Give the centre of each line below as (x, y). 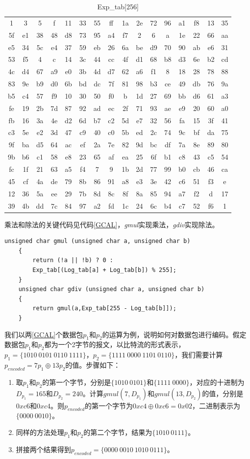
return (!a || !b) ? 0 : (73, 260)
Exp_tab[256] (118, 6)
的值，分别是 (223, 393)
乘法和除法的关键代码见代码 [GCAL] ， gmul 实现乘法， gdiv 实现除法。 (112, 224)
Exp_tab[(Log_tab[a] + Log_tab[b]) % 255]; (104, 270)
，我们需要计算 (199, 355)
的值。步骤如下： (93, 364)
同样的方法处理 (40, 432)
